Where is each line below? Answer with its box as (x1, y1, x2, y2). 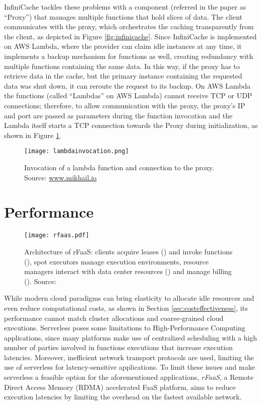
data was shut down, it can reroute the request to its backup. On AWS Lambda (4, 80, 251, 91)
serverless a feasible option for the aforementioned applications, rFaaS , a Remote (4, 372, 253, 382)
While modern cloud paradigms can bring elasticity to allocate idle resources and (4, 293, 254, 303)
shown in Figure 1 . (4, 129, 61, 140)
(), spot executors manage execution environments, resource (24, 256, 209, 266)
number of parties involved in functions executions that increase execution (4, 342, 233, 353)
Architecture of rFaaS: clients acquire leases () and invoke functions (24, 246, 233, 256)
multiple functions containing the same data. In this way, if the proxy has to (4, 60, 240, 71)
